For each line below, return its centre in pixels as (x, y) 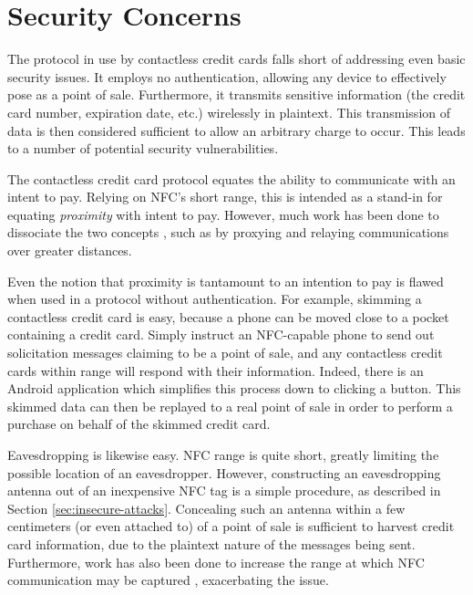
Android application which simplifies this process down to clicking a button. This (234, 388)
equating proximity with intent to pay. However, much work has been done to (223, 214)
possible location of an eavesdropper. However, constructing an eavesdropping (224, 472)
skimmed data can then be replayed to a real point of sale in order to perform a (230, 406)
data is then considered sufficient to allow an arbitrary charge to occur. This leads (236, 130)
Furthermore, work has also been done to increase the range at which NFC (216, 562)
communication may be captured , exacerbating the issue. (168, 580)
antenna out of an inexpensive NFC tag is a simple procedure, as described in (224, 491)
